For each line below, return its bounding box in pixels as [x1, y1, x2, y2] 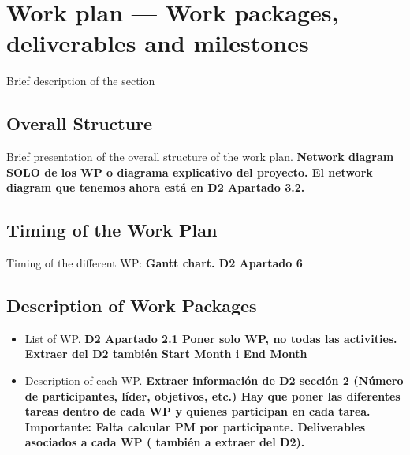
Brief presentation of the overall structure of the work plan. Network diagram [6, 148, 394, 165]
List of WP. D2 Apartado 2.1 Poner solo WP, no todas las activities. [24, 330, 397, 346]
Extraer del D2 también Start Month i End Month [24, 345, 307, 362]
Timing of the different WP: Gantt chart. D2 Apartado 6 [6, 255, 303, 271]
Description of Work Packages [6, 293, 257, 318]
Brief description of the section [6, 73, 155, 89]
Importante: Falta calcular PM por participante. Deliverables [24, 418, 366, 434]
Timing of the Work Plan [6, 218, 218, 242]
